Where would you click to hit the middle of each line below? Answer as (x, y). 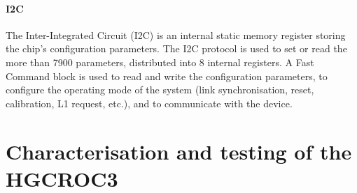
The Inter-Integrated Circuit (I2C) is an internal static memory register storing (176, 34)
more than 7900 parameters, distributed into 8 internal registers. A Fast (160, 62)
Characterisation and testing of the (179, 151)
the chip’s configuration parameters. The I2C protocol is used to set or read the (176, 48)
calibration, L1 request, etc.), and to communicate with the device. (149, 103)
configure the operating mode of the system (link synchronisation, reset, (160, 90)
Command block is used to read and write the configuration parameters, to (167, 76)
